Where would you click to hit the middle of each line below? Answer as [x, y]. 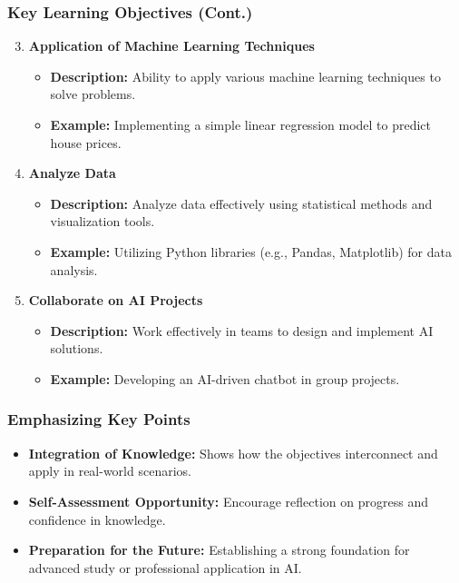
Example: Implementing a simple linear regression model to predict [241, 124]
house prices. [86, 142]
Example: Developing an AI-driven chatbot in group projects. [225, 378]
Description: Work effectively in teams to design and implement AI [242, 330]
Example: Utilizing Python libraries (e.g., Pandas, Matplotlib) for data [251, 251]
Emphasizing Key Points [99, 419]
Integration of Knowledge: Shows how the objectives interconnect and [233, 453]
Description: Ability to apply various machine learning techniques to [245, 76]
